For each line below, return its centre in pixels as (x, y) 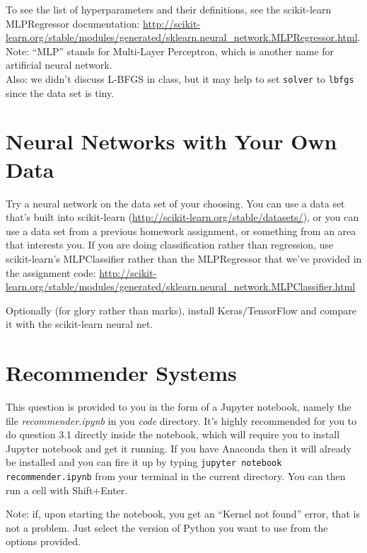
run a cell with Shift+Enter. (67, 490)
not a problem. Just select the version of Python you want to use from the (167, 527)
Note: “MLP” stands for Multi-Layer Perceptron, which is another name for (170, 51)
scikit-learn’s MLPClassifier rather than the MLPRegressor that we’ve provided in (184, 258)
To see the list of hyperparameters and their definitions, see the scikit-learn (169, 9)
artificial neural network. (59, 65)
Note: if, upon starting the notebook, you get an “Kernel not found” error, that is (183, 514)
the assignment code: (51, 272)
